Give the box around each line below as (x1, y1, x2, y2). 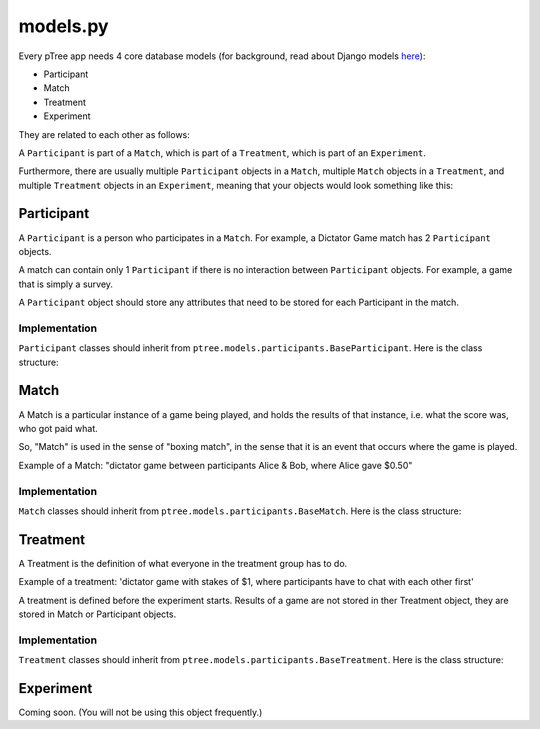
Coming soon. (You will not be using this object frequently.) (18, 706, 263, 719)
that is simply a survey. (18, 278, 114, 290)
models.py (18, 15, 109, 37)
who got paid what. (18, 422, 99, 434)
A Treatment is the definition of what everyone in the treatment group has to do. (18, 557, 348, 569)
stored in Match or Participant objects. (18, 608, 177, 620)
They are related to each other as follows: (18, 128, 190, 140)
